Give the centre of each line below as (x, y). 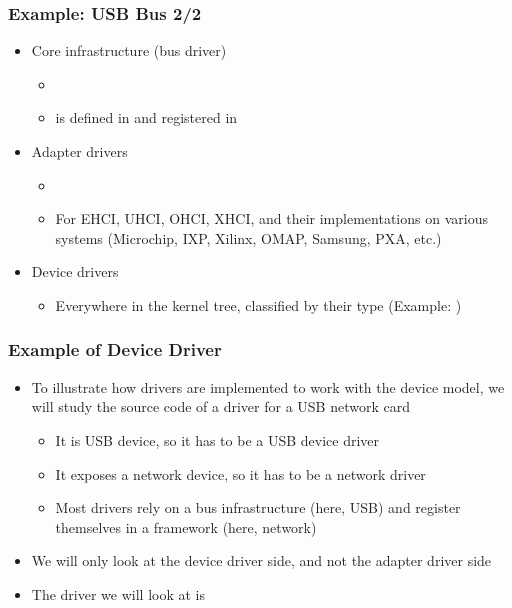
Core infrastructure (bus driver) (129, 50)
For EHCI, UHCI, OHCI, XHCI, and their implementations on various (271, 218)
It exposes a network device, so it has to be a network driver (240, 473)
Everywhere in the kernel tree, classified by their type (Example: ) (258, 304)
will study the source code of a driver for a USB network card (220, 406)
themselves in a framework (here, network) (186, 526)
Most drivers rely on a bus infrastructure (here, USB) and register (258, 507)
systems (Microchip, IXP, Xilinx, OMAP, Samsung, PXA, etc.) (248, 237)
